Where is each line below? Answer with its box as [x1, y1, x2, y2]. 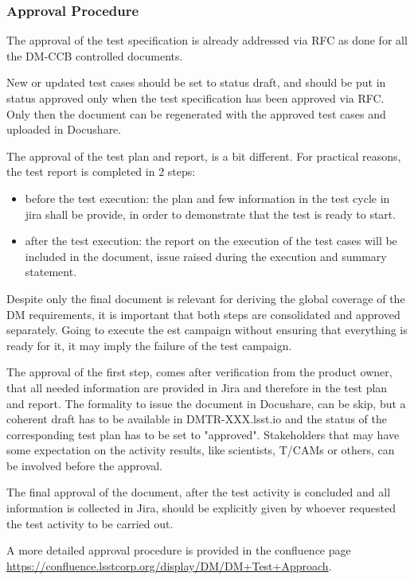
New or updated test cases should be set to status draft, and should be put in [6, 74, 386, 91]
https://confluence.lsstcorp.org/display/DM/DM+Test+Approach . [6, 557, 332, 574]
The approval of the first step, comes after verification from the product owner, [6, 364, 393, 380]
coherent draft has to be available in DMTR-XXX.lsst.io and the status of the [6, 411, 388, 427]
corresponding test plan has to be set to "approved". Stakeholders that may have [6, 426, 400, 442]
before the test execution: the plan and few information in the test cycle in [25, 189, 390, 206]
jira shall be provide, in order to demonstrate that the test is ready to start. [25, 205, 396, 222]
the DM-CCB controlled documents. [6, 47, 183, 64]
